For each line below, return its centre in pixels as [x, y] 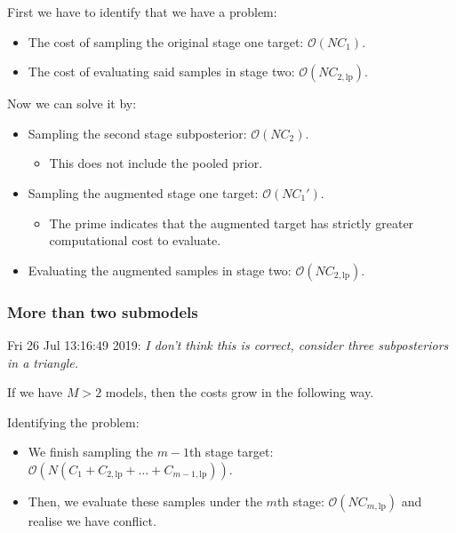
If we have [35, 392]
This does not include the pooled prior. [156, 163]
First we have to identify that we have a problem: [142, 12]
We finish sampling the [90, 452]
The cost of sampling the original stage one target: [166, 41]
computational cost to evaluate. [135, 240]
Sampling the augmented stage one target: [143, 192]
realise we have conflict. [92, 520]
